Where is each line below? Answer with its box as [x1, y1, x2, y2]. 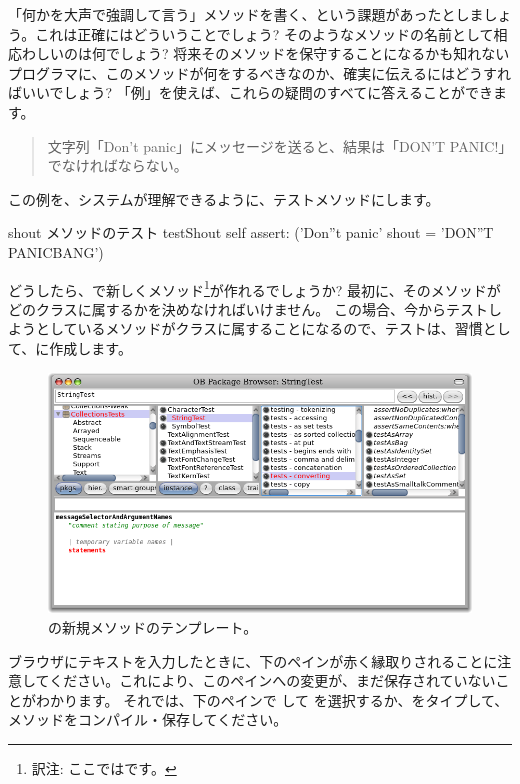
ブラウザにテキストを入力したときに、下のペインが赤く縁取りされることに [8, 650, 498, 671]
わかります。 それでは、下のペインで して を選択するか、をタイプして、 [35, 689, 509, 710]
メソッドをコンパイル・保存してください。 [8, 709, 288, 730]
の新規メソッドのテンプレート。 [48, 617, 258, 638]
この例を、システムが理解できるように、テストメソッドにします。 [8, 188, 440, 209]
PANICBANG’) [8, 241, 104, 262]
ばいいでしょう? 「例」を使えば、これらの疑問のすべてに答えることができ [8, 82, 493, 103]
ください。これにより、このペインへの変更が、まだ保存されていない [49, 670, 496, 691]
